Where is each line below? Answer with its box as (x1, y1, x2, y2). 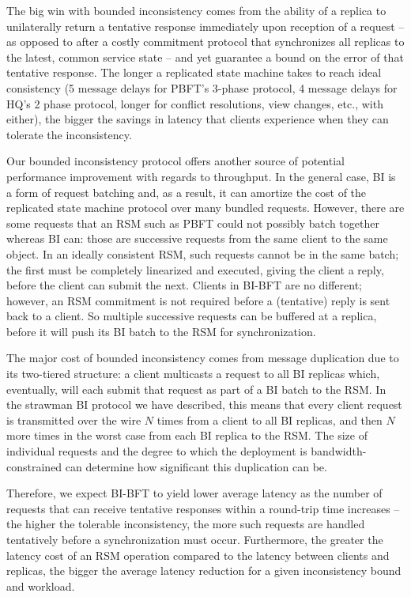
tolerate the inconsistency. (6, 126, 132, 142)
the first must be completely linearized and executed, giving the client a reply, (6, 261, 384, 278)
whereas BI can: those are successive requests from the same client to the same (6, 230, 388, 247)
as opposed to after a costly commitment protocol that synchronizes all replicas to (6, 33, 405, 50)
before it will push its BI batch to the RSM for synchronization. (6, 323, 316, 339)
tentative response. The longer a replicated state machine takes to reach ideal (6, 64, 382, 81)
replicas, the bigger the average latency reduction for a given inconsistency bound (6, 562, 402, 579)
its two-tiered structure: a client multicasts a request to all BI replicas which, (6, 365, 380, 382)
